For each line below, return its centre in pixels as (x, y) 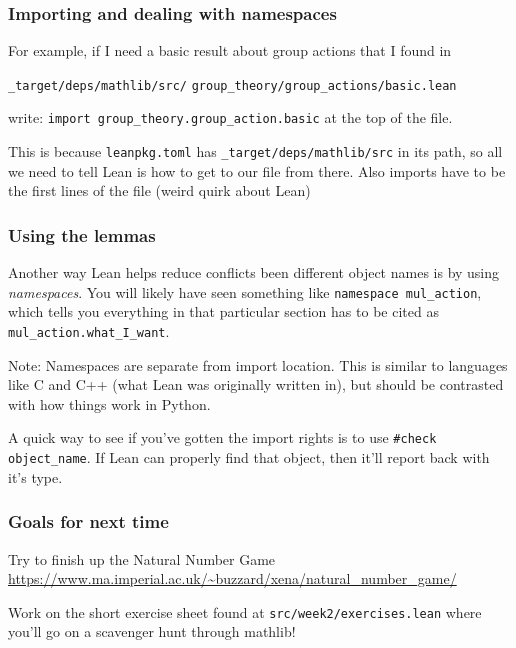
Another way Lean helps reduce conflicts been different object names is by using (254, 272)
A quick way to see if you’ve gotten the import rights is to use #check (222, 437)
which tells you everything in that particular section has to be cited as (223, 311)
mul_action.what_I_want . (89, 331)
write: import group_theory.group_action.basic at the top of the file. (230, 117)
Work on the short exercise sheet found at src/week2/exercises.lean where (245, 611)
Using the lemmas (82, 234)
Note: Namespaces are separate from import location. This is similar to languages (258, 364)
